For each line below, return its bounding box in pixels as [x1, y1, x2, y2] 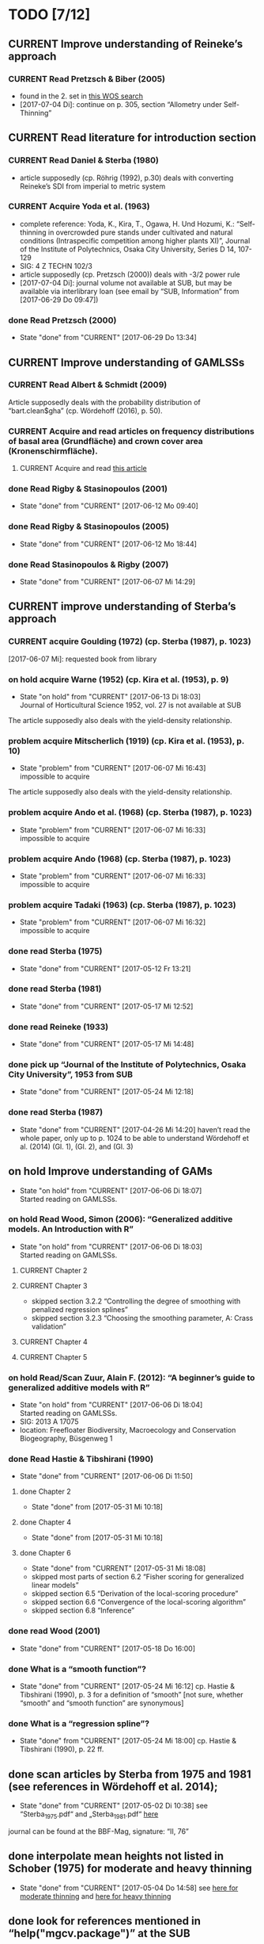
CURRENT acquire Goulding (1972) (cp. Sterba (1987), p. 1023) [8, 636, 251, 647]
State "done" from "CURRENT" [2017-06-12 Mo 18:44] [19, 539, 198, 549]
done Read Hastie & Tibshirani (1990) [8, 1453, 154, 1464]
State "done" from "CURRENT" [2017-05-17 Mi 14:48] [19, 1039, 194, 1049]
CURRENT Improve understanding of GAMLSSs [8, 355, 245, 369]
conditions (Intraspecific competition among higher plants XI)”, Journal [19, 235, 251, 245]
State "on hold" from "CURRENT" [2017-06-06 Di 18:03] [19, 1242, 203, 1251]
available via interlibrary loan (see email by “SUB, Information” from [19, 286, 239, 296]
